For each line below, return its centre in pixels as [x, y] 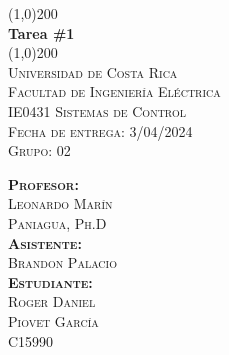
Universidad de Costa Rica [93, 71]
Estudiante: [50, 281]
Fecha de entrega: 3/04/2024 [100, 130]
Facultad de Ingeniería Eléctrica [114, 91]
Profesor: [43, 183]
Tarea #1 [41, 32]
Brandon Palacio [62, 262]
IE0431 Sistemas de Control [97, 110]
